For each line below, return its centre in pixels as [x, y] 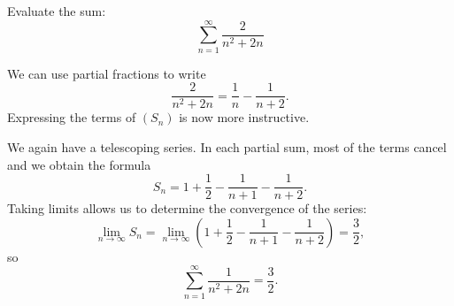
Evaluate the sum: [57, 11]
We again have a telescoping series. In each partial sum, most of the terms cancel [227, 146]
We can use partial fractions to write [107, 73]
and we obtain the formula [79, 164]
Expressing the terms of [72, 117]
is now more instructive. [244, 117]
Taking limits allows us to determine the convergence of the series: [187, 208]
